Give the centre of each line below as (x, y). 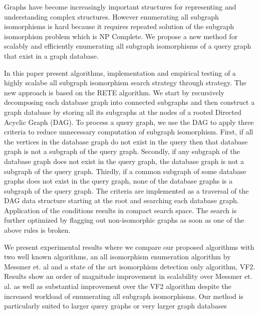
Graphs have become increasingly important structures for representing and (120, 7)
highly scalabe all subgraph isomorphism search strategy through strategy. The (125, 83)
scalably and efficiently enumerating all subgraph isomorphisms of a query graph (128, 46)
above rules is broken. (37, 230)
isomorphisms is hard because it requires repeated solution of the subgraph (119, 26)
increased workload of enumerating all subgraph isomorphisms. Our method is (124, 296)
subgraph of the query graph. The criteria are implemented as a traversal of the (126, 190)
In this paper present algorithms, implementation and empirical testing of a (120, 72)
